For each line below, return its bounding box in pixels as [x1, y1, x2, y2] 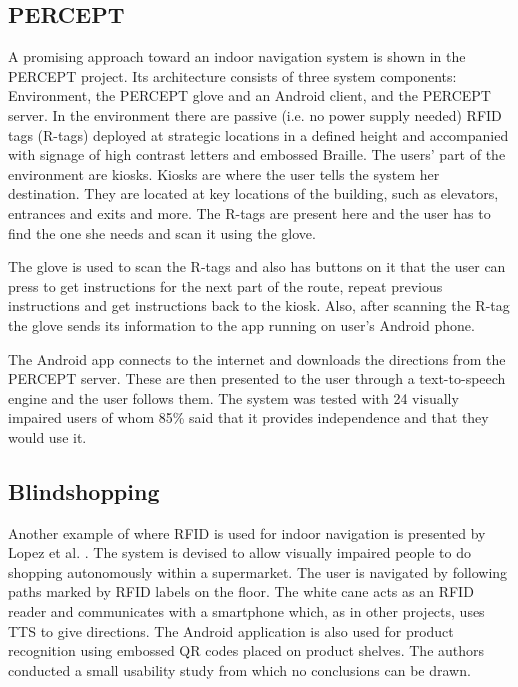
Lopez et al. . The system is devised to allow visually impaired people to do [8, 542, 471, 563]
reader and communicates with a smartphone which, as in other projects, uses [8, 601, 485, 622]
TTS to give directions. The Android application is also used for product [8, 620, 454, 641]
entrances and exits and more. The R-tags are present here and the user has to [8, 202, 491, 223]
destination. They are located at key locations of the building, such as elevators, [8, 183, 499, 204]
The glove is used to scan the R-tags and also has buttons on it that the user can [8, 256, 506, 277]
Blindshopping [8, 475, 160, 506]
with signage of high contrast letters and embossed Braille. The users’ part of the [8, 144, 506, 165]
